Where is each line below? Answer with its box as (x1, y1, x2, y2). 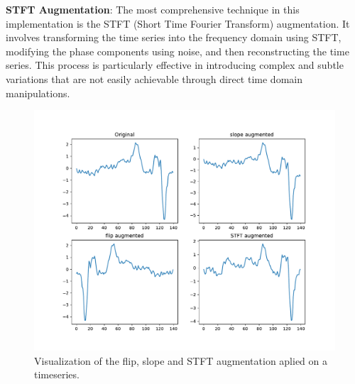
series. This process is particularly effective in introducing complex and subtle (6, 57, 344, 72)
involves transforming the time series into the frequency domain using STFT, (6, 30, 342, 45)
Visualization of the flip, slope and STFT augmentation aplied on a (34, 353, 327, 368)
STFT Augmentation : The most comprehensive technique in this (6, 2, 300, 16)
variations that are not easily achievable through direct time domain (6, 71, 302, 86)
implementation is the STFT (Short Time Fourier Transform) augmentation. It (6, 16, 350, 31)
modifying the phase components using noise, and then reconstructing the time (6, 43, 349, 58)
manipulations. (6, 85, 70, 100)
